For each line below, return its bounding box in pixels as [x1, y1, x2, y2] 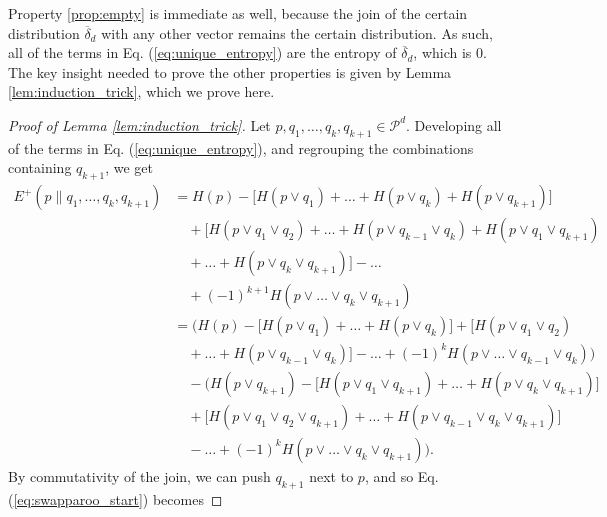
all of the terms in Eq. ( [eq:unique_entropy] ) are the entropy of [8, 42, 397, 63]
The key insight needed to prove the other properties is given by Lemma [8, 61, 452, 82]
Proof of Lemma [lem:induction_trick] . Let [8, 114, 271, 135]
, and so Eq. [364, 465, 439, 486]
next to [309, 465, 354, 486]
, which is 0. [413, 42, 487, 63]
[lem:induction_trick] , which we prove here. [8, 81, 275, 102]
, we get [105, 157, 153, 178]
